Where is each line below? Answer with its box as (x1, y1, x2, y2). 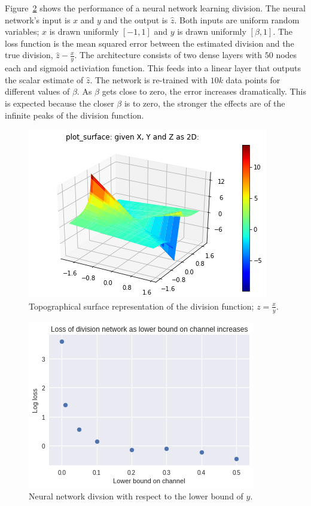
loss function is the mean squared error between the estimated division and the (5, 37, 294, 49)
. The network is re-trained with (90, 73, 208, 86)
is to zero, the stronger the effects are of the (124, 96, 285, 109)
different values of (5, 85, 70, 98)
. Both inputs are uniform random (174, 13, 300, 26)
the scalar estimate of (5, 73, 84, 86)
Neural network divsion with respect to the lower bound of (29, 490, 243, 502)
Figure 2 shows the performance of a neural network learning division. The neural (5, 2, 306, 14)
